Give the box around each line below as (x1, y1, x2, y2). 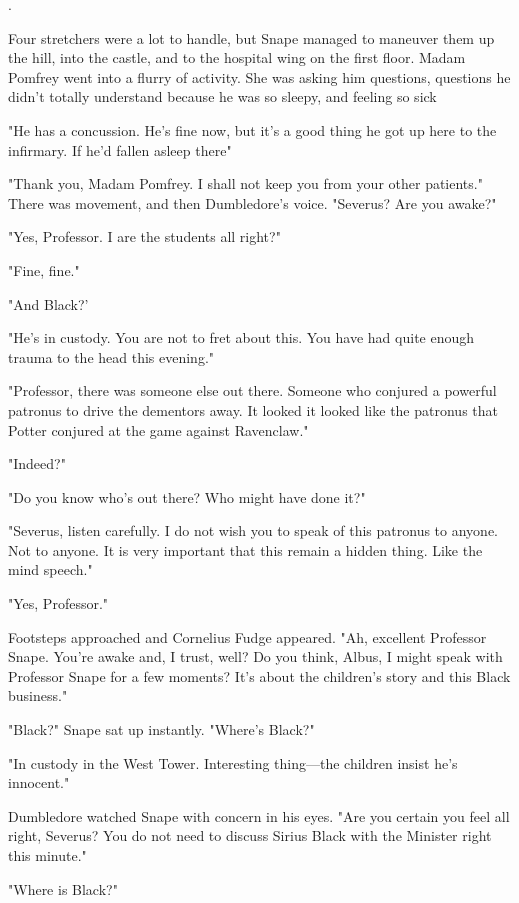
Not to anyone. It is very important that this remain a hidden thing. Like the (8, 539, 483, 560)
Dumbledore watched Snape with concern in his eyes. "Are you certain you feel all (8, 805, 510, 826)
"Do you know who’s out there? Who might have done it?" (8, 486, 366, 507)
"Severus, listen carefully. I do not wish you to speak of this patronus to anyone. (8, 520, 498, 541)
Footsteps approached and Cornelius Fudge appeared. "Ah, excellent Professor (8, 626, 487, 647)
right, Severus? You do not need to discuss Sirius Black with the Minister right (8, 825, 492, 846)
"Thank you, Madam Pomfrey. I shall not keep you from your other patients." (8, 173, 483, 194)
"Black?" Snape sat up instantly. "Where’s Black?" (8, 719, 315, 740)
